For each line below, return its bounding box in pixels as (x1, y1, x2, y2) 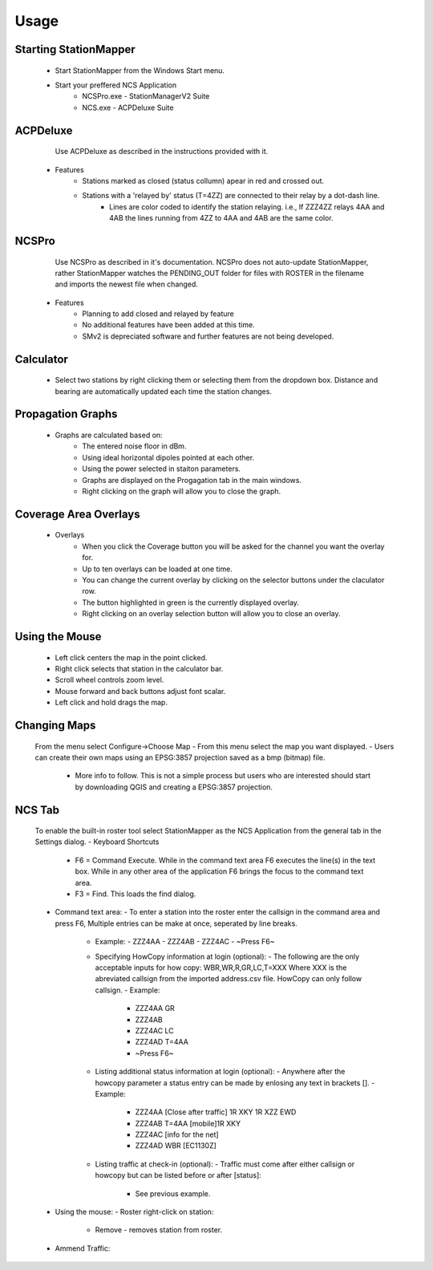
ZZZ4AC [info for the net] (135, 1130, 220, 1139)
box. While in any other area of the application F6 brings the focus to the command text (75, 866, 364, 876)
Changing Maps (14, 718, 96, 732)
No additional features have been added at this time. (82, 320, 256, 330)
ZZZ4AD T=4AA (135, 1037, 188, 1047)
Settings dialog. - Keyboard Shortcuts (34, 837, 160, 846)
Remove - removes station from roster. (95, 1225, 223, 1235)
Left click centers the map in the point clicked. (55, 652, 208, 662)
